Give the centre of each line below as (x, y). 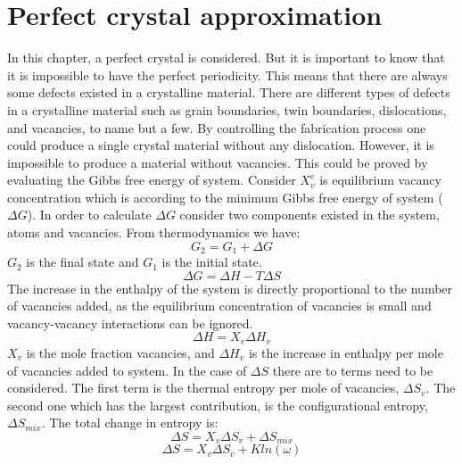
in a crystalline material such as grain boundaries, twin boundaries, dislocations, (227, 109)
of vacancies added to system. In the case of (127, 370)
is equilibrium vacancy (380, 180)
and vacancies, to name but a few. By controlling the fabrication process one (217, 127)
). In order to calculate (89, 215)
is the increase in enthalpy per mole (346, 352)
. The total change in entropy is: (130, 423)
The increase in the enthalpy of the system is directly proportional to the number (230, 288)
